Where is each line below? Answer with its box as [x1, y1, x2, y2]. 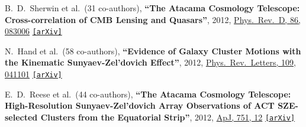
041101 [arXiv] [5, 68, 62, 80]
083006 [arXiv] [5, 25, 62, 37]
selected [5, 110, 38, 123]
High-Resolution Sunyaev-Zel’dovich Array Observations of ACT [5, 99, 275, 112]
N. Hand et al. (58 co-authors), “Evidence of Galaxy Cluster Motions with [5, 44, 301, 57]
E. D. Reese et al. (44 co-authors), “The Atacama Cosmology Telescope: [5, 87, 291, 100]
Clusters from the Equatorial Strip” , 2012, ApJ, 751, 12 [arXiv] [40, 110, 295, 123]
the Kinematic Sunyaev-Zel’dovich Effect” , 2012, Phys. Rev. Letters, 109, [5, 56, 296, 69]
